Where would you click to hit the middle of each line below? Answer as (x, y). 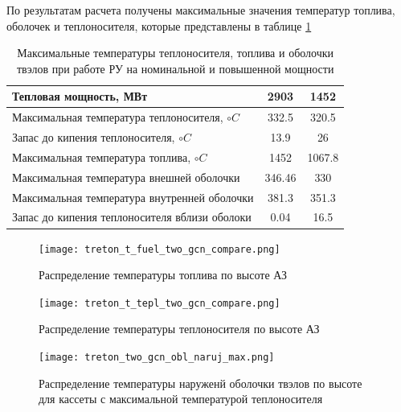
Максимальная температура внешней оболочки (126, 177)
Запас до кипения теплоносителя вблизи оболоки (132, 217)
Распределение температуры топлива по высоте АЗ (163, 275)
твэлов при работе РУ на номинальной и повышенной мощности (175, 68)
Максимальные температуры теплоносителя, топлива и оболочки (176, 53)
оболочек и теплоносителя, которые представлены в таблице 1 (159, 25)
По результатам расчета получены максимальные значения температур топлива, (201, 10)
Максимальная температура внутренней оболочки (133, 197)
